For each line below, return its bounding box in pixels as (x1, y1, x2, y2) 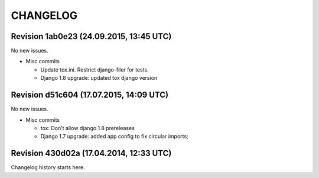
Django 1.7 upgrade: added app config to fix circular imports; (40, 133, 188, 140)
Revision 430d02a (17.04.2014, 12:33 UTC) (11, 148, 172, 158)
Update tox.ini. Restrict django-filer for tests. (40, 66, 149, 73)
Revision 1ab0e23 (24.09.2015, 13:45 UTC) (11, 31, 172, 41)
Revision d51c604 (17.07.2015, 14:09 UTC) (11, 90, 168, 100)
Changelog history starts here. (11, 164, 85, 171)
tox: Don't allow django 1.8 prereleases (40, 124, 135, 131)
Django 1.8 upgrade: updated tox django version (40, 75, 158, 82)
